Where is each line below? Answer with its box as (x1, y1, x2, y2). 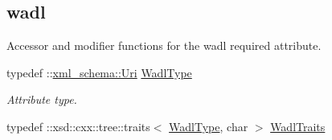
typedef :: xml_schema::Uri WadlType (6, 64, 192, 80)
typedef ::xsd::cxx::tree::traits (6, 117, 150, 134)
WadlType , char (169, 117, 248, 134)
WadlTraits (270, 117, 326, 134)
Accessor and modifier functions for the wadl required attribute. (6, 37, 322, 54)
